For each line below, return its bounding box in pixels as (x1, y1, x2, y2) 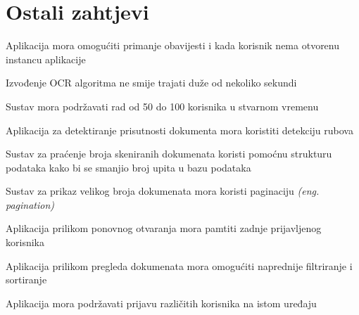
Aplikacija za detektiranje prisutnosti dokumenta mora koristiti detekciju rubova (6, 122, 353, 137)
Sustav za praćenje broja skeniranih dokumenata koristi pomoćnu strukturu (6, 146, 332, 161)
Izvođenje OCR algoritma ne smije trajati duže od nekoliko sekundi (6, 75, 297, 90)
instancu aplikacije (6, 51, 86, 66)
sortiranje (6, 272, 47, 287)
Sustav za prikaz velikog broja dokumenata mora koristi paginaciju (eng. (6, 184, 320, 198)
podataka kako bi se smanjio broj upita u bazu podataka (6, 160, 251, 174)
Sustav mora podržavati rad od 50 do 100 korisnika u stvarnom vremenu (6, 98, 319, 113)
